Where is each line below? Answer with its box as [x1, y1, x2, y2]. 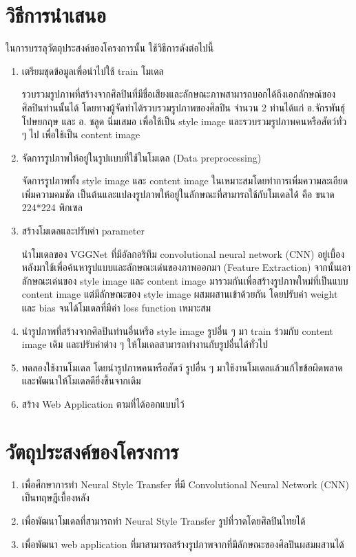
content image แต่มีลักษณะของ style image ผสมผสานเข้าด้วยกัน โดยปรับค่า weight [21, 287, 338, 301]
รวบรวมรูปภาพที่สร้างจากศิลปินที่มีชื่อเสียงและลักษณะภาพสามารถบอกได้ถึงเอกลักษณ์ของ [21, 87, 336, 101]
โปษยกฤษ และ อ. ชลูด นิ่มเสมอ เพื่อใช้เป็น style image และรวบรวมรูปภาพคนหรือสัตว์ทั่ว [21, 113, 347, 128]
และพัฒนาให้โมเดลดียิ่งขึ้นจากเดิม [21, 373, 141, 388]
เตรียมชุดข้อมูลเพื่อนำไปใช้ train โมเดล [21, 63, 164, 78]
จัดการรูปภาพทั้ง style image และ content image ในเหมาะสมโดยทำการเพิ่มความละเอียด [21, 173, 348, 188]
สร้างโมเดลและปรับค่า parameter [21, 223, 145, 238]
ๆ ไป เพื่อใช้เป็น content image [21, 127, 140, 142]
